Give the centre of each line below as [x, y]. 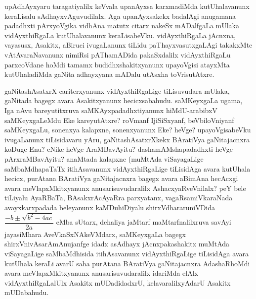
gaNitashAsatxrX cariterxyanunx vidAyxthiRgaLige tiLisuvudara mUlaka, [117, 90]
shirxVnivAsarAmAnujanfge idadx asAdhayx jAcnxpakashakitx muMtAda [117, 244]
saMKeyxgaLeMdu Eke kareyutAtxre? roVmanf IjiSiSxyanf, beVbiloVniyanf [119, 120]
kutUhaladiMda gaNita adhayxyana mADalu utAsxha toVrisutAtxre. [109, 74]
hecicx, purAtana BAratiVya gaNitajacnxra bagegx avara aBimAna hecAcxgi [121, 178]
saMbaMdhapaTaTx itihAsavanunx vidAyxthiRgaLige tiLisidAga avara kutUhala [128, 168]
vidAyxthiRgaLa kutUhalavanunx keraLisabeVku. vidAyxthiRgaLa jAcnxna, [120, 35]
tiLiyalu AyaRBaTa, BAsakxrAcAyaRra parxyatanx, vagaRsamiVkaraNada [119, 198]
